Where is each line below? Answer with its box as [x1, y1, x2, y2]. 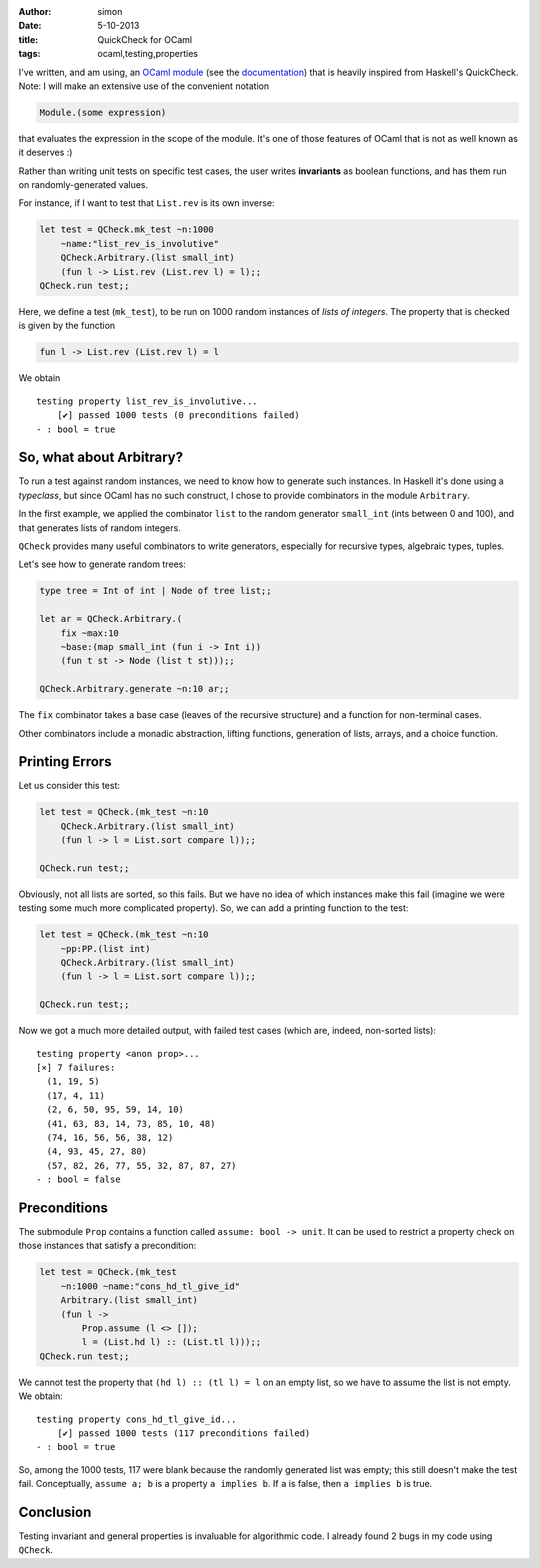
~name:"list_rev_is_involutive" [60, 238, 220, 249]
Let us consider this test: [18, 780, 120, 792]
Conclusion [18, 1503, 92, 1520]
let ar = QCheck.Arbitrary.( [39, 613, 183, 625]
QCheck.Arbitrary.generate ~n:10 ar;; [39, 683, 230, 695]
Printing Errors [18, 753, 112, 770]
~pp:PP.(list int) [60, 943, 151, 954]
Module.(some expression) [39, 106, 167, 118]
